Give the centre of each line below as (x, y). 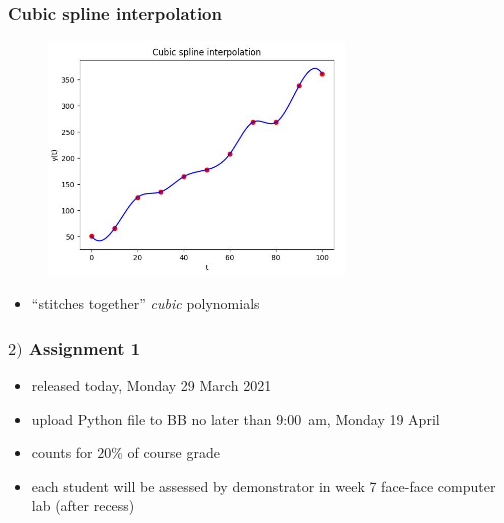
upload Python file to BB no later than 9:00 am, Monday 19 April (235, 418)
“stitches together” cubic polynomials (145, 303)
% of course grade (165, 452)
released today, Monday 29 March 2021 (151, 385)
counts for (62, 452)
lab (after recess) (83, 505)
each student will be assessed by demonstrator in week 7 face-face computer (263, 485)
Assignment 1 (84, 347)
